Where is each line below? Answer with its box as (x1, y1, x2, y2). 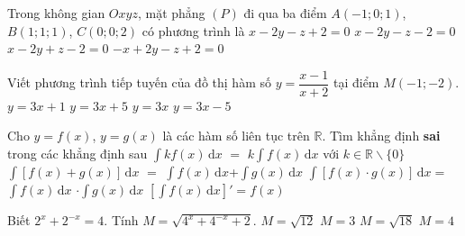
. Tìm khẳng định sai (322, 126, 441, 145)
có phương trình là (141, 21, 245, 40)
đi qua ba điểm (243, 4, 327, 22)
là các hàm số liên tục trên (162, 126, 310, 145)
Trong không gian (7, 4, 105, 22)
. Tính (104, 211, 139, 230)
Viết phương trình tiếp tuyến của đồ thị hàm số (7, 73, 271, 92)
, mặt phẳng (137, 4, 205, 22)
